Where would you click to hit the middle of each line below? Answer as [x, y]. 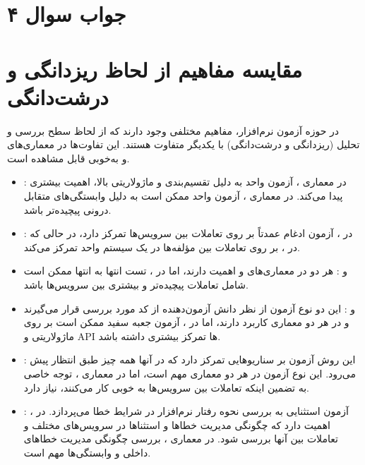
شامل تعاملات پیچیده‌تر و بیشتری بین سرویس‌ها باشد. [136, 285]
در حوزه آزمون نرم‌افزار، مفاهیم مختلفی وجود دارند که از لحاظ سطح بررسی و [173, 130]
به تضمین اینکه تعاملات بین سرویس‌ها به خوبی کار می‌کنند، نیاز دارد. [166, 387]
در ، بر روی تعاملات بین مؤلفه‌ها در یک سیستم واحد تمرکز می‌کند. [162, 247]
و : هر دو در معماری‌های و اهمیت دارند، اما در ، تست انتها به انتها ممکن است [185, 271]
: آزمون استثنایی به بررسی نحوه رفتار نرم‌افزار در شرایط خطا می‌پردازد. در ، [186, 411]
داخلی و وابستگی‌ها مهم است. [87, 452]
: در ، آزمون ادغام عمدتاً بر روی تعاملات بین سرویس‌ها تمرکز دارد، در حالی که [188, 233]
